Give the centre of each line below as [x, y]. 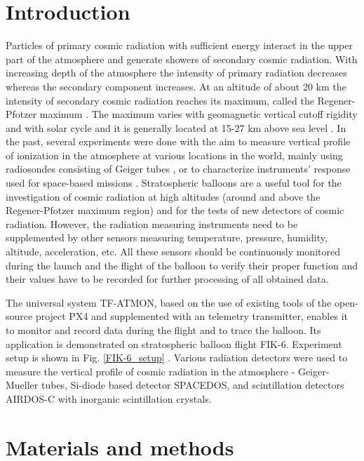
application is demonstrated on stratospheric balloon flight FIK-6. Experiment [174, 343]
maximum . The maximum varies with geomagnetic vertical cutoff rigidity [198, 114]
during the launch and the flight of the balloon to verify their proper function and [182, 265]
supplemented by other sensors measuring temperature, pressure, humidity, [167, 238]
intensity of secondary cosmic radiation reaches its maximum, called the [160, 100]
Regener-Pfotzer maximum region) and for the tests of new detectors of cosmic [175, 210]
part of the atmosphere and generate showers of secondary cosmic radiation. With [182, 59]
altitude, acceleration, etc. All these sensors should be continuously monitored [173, 252]
